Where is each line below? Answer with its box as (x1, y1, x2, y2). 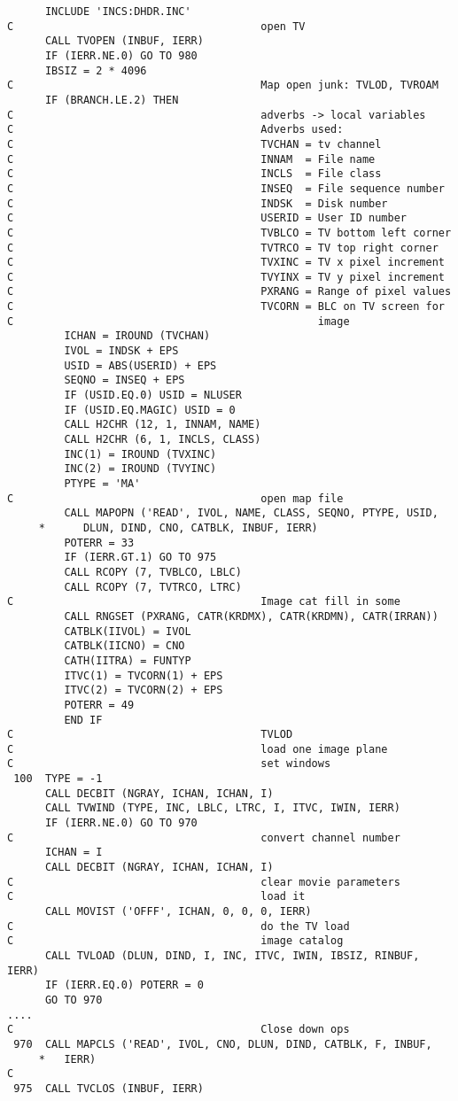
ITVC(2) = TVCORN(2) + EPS (64, 684, 223, 697)
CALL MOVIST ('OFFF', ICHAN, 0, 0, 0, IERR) (44, 905, 312, 919)
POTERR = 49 (64, 698, 135, 711)
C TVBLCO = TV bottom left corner (7, 226, 452, 239)
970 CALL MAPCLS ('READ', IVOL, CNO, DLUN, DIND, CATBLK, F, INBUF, (13, 1037, 432, 1051)
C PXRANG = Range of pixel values (7, 285, 452, 299)
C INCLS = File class (7, 167, 382, 181)
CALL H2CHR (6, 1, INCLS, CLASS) (64, 433, 261, 446)
